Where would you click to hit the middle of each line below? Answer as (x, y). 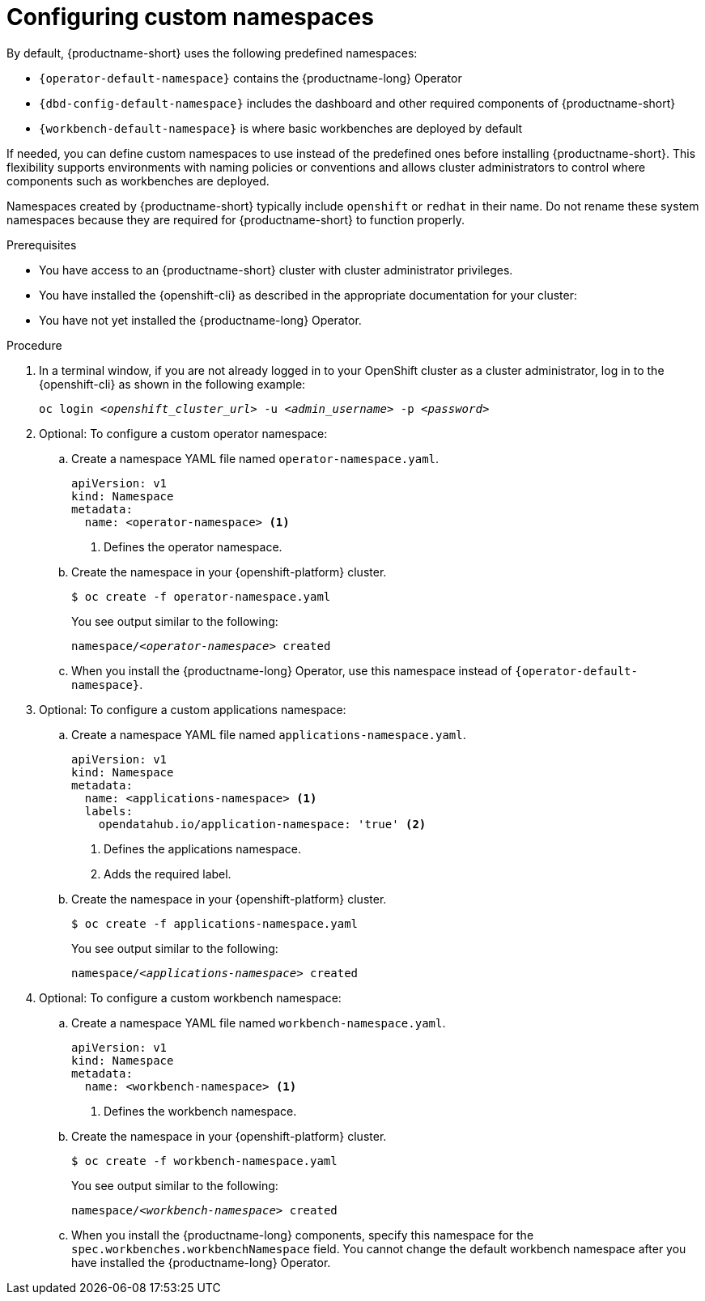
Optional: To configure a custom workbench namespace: (190, 997)
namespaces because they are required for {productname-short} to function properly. (236, 219)
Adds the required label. (168, 874)
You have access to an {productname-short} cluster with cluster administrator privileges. (276, 270)
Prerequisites (42, 244)
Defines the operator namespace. (193, 546)
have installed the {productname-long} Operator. (201, 1262)
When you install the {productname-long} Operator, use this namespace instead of (292, 670)
